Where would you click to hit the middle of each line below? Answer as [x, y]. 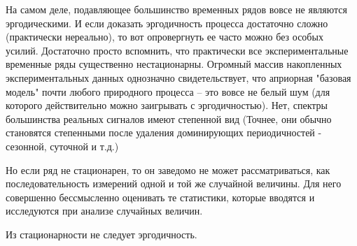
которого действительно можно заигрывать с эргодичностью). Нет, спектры [167, 105]
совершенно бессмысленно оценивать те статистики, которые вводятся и [160, 197]
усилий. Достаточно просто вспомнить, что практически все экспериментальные [177, 50]
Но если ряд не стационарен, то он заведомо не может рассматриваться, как [168, 169]
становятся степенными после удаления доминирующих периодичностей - [164, 132]
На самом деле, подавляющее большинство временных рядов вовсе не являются [176, 9]
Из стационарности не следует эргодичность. [101, 234]
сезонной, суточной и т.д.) [62, 146]
